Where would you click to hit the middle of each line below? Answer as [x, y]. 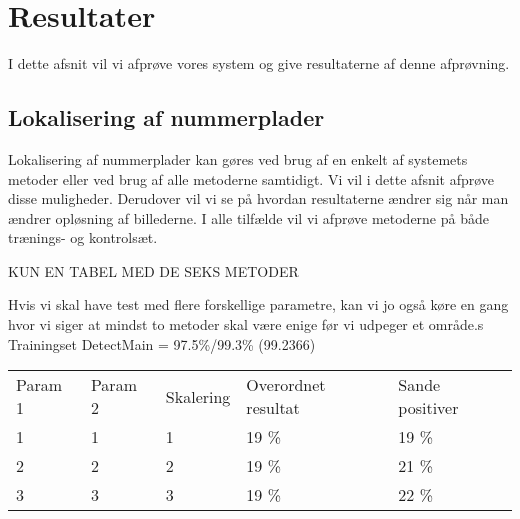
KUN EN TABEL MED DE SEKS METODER [153, 270]
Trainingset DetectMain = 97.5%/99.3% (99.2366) [162, 343]
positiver [428, 408]
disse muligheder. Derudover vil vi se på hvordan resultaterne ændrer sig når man [258, 198]
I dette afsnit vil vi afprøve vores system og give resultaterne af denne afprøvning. [259, 63]
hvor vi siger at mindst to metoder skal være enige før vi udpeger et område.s [246, 324]
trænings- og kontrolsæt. [83, 237]
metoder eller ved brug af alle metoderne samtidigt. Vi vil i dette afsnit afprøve [251, 178]
